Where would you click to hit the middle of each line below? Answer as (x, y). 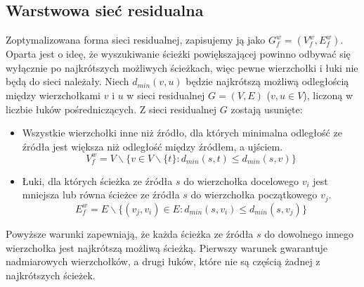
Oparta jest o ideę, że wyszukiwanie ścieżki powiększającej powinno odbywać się (178, 54)
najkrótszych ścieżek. (51, 275)
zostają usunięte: (267, 109)
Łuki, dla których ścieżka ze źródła (97, 180)
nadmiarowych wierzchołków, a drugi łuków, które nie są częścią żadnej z (163, 261)
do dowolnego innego (309, 233)
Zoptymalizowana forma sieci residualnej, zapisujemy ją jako (136, 40)
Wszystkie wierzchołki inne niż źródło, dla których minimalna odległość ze (182, 133)
